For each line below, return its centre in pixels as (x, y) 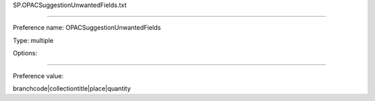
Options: (25, 53)
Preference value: (38, 75)
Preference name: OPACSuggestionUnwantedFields (87, 28)
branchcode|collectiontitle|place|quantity (72, 88)
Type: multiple (33, 40)
